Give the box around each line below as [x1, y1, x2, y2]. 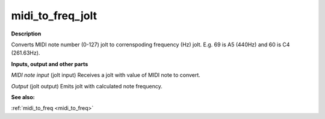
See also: [11, 93, 36, 100]
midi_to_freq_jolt [11, 9, 97, 22]
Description [11, 30, 42, 37]
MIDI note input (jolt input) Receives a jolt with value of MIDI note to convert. [11, 72, 201, 79]
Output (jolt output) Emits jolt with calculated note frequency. [11, 82, 162, 90]
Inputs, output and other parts [11, 60, 88, 67]
